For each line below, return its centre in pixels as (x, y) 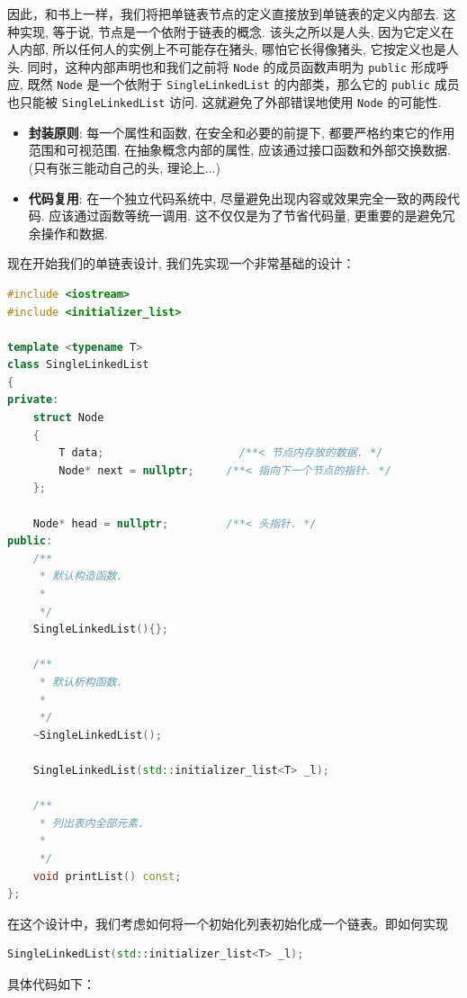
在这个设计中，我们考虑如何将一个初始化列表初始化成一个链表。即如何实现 (228, 923)
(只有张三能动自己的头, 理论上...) (124, 167)
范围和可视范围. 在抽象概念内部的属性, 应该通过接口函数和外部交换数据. (239, 150)
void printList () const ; (107, 876)
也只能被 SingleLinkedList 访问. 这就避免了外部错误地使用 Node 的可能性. (225, 102)
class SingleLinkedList (78, 365)
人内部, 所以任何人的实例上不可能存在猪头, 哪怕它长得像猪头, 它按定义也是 (227, 49)
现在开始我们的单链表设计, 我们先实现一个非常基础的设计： (181, 263)
